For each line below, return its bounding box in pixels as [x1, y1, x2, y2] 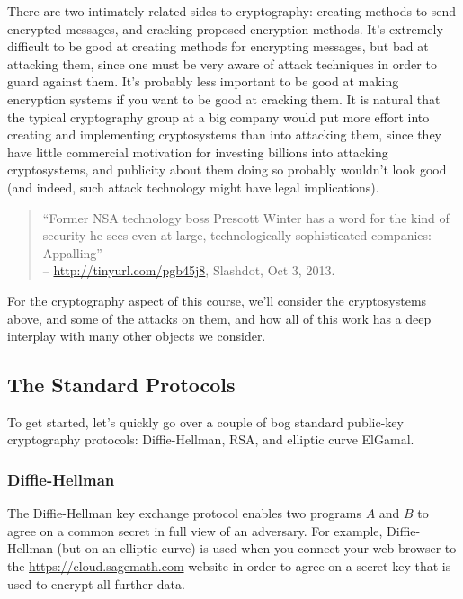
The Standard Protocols [7, 371, 236, 398]
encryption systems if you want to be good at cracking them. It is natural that [7, 89, 441, 108]
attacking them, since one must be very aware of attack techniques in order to [7, 54, 437, 73]
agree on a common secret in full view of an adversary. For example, [7, 521, 383, 540]
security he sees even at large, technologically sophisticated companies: [42, 226, 432, 245]
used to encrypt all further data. [7, 574, 185, 593]
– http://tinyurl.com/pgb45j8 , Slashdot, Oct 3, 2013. [42, 261, 335, 280]
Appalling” [42, 243, 102, 262]
